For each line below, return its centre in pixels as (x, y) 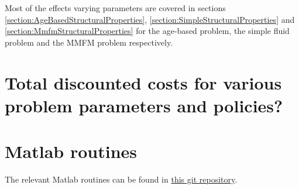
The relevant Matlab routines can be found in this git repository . (121, 179)
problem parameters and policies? (144, 105)
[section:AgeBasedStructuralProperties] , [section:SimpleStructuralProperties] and (150, 19)
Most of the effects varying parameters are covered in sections (115, 8)
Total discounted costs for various (143, 82)
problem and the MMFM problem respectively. (89, 42)
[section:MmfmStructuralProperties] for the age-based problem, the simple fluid (147, 31)
